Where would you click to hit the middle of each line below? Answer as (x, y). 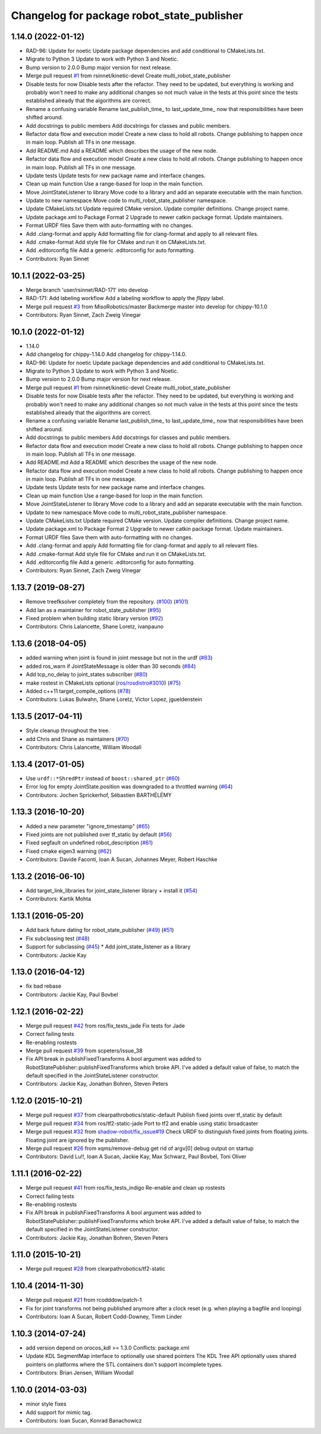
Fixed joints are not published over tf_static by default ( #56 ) (99, 834)
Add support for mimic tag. (59, 1412)
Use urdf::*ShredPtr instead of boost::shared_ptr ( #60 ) (103, 778)
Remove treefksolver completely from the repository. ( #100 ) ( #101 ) (107, 602)
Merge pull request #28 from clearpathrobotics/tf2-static (96, 1269)
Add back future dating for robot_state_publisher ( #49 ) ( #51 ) (100, 930)
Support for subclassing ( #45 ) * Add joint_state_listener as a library (108, 947)
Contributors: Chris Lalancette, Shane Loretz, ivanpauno (95, 626)
